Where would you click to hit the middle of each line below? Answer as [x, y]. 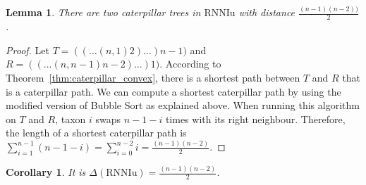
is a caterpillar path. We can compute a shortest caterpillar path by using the [173, 91]
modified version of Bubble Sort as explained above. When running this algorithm [183, 105]
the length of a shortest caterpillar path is [96, 133]
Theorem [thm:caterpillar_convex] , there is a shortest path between [153, 77]
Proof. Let [28, 50]
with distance [267, 12]
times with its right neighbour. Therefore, [255, 119]
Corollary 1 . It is [46, 172]
